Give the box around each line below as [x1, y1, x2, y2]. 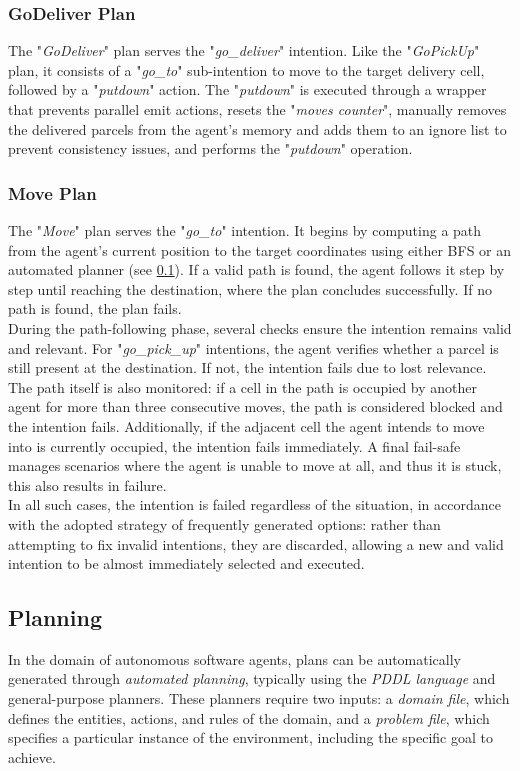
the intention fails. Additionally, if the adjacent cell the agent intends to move [8, 415, 485, 436]
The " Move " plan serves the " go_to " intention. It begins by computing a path [8, 220, 482, 240]
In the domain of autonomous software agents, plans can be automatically [8, 648, 462, 669]
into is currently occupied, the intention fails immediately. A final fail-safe [8, 435, 461, 456]
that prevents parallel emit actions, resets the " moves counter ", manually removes [8, 99, 507, 119]
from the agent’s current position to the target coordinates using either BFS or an [8, 239, 512, 260]
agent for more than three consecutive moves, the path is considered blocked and [8, 396, 503, 417]
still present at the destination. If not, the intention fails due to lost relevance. [8, 357, 487, 378]
